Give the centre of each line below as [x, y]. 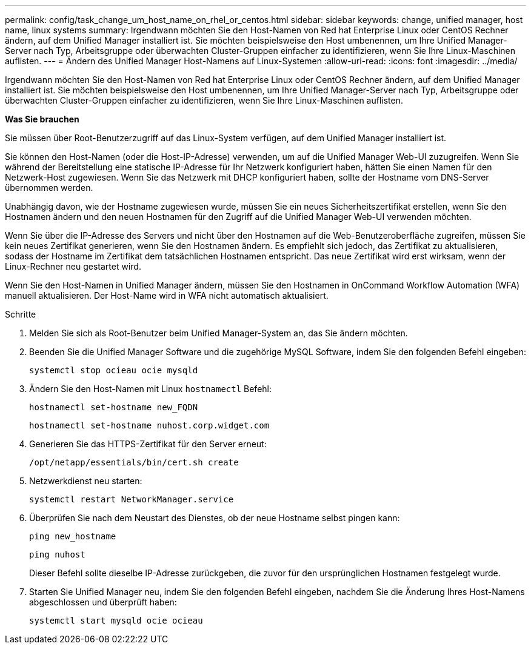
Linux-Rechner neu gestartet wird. [73, 266]
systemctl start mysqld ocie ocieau [116, 621]
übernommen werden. [49, 188]
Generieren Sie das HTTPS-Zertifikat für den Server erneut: [148, 444]
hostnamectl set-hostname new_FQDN [114, 407]
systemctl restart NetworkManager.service [132, 499]
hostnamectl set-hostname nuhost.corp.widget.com [149, 425]
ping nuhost [57, 554]
